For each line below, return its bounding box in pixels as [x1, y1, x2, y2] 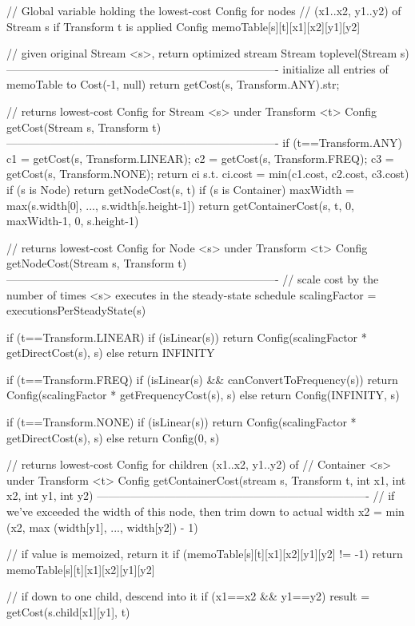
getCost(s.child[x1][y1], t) [6, 604, 130, 620]
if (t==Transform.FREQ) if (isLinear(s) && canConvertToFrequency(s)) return [6, 370, 398, 387]
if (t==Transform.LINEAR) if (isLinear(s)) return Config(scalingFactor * [6, 328, 367, 345]
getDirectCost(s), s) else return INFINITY [6, 344, 215, 361]
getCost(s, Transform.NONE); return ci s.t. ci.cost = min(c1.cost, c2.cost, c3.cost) [6, 165, 409, 182]
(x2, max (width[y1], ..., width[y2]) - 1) [6, 518, 198, 535]
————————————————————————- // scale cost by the [6, 270, 379, 287]
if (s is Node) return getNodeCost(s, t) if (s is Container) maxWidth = [6, 180, 354, 197]
